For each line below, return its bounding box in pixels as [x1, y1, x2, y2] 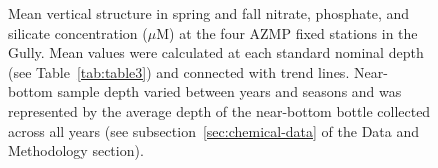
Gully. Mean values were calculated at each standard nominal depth [8, 42, 424, 63]
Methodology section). [8, 140, 144, 161]
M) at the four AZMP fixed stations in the [156, 22, 418, 43]
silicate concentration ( [8, 22, 148, 43]
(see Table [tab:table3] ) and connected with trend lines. [8, 61, 350, 82]
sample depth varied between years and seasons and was [57, 81, 402, 102]
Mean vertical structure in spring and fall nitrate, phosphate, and [8, 3, 410, 23]
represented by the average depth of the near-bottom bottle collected [8, 100, 431, 121]
